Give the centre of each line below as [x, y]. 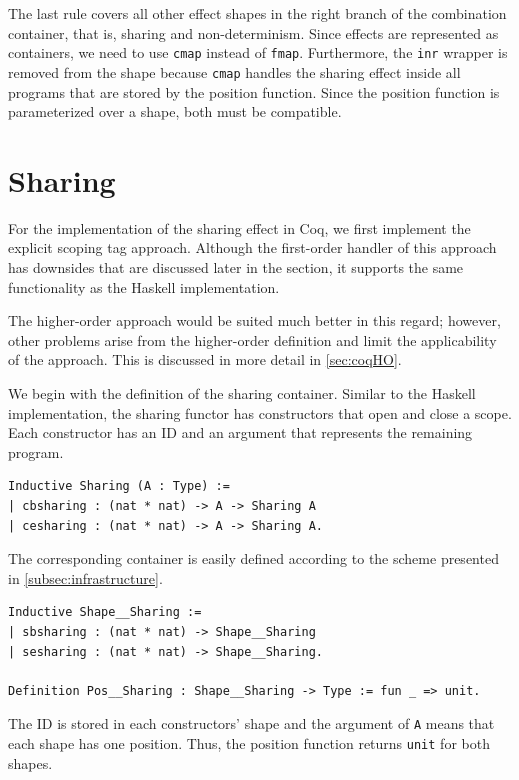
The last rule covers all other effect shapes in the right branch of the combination [257, 13]
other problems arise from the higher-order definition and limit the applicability [252, 339]
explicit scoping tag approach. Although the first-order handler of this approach [252, 247]
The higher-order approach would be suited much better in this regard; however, [254, 320]
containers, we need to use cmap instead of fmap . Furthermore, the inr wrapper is [258, 52]
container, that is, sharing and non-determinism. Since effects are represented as [253, 32]
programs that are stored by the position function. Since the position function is [254, 91]
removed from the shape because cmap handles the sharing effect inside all [234, 71]
